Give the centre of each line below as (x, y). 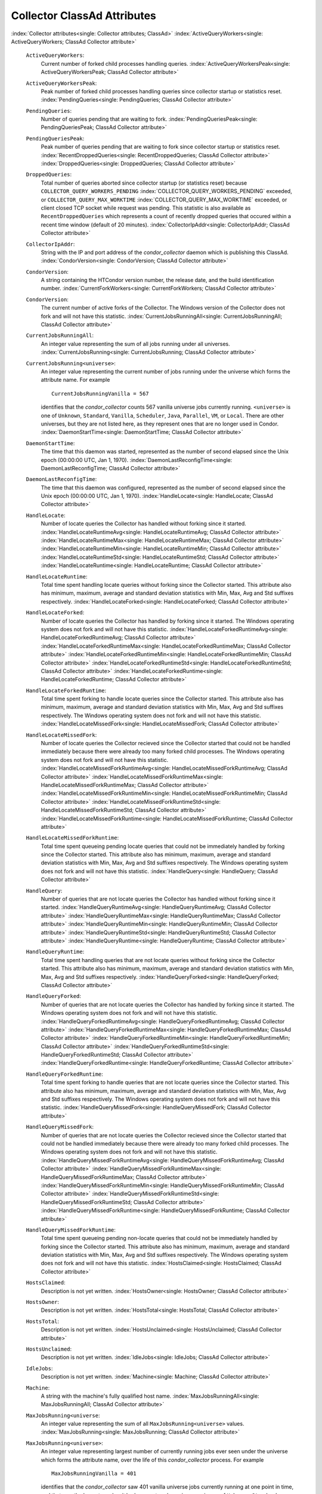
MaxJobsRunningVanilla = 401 (94, 1474)
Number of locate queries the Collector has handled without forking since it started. (144, 523)
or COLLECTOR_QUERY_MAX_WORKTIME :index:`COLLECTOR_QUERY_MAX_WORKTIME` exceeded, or (164, 200)
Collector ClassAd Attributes (83, 16)
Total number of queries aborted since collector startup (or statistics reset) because (144, 183)
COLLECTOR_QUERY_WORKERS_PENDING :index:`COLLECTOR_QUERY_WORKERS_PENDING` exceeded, (166, 191)
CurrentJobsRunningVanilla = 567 (100, 394)
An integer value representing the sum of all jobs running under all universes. (135, 344)
